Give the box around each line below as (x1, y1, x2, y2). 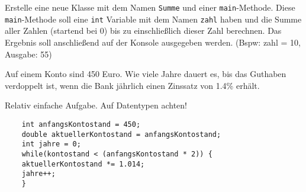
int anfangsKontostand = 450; (21, 120, 141, 129)
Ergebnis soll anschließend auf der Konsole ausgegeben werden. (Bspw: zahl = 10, (5, 36, 301, 48)
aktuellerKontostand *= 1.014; (21, 159, 145, 168)
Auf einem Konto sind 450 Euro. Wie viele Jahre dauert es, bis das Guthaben (5, 68, 286, 80)
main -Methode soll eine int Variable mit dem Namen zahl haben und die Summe (5, 12, 302, 25)
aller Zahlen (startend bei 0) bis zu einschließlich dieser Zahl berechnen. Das (5, 24, 282, 37)
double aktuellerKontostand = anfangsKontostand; (21, 130, 221, 139)
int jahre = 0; (21, 140, 81, 149)
